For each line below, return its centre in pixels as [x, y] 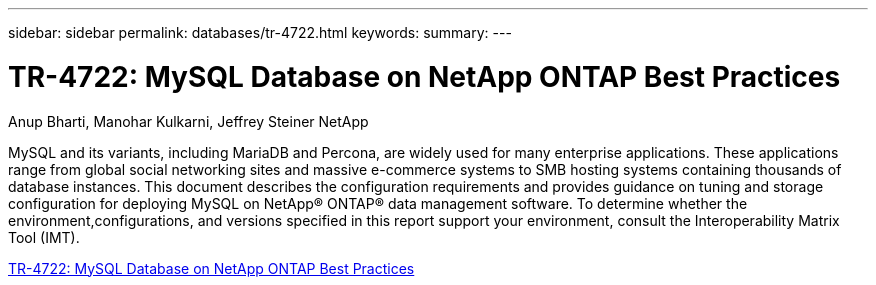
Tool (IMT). [44, 237]
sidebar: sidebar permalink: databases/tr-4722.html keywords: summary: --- [260, 32]
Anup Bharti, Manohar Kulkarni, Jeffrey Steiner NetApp [188, 121]
